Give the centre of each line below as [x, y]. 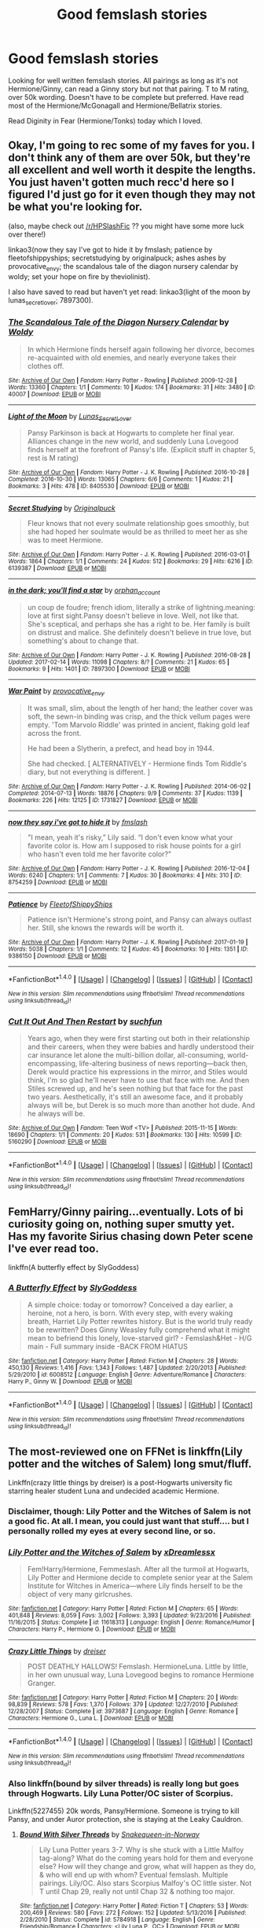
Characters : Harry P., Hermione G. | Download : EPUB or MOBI [92, 1629]
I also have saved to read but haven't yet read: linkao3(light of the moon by [129, 292]
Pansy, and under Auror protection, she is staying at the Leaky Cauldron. [126, 1819]
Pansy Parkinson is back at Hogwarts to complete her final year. [131, 433]
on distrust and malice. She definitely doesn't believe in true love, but [139, 633]
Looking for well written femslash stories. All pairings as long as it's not [123, 80]
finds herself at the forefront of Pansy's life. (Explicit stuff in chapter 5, [141, 450]
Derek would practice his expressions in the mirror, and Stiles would [137, 1072]
